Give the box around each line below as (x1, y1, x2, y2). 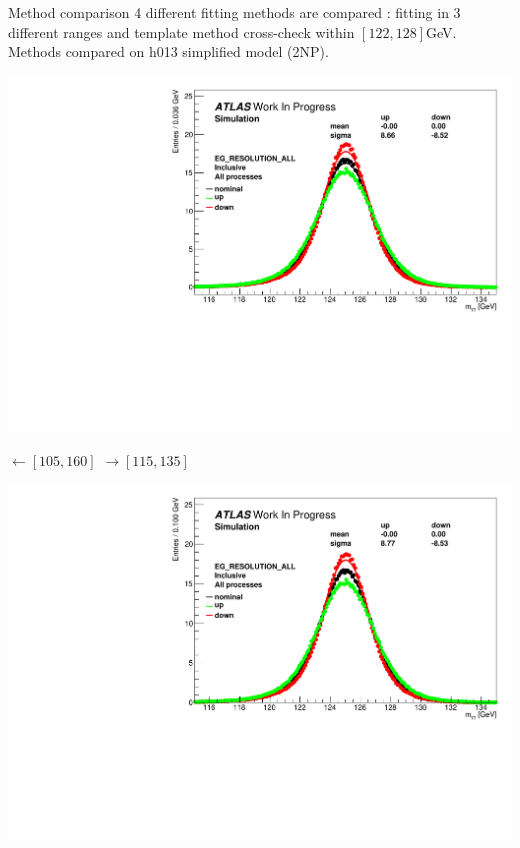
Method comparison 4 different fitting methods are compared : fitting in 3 (8, 2, 461, 22)
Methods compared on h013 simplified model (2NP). (8, 41, 329, 62)
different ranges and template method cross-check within (8, 21, 355, 42)
